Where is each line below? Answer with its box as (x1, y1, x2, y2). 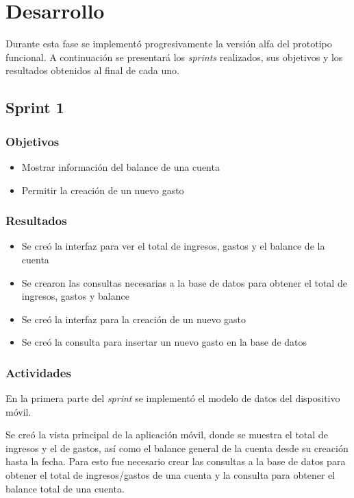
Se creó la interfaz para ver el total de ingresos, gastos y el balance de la (21, 239, 325, 253)
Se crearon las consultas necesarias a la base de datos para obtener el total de (21, 275, 347, 289)
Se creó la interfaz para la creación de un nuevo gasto (21, 311, 246, 326)
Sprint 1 (5, 97, 64, 118)
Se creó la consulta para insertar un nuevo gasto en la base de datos (21, 335, 307, 349)
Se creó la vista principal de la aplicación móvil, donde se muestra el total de (5, 427, 328, 442)
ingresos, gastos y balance (21, 289, 129, 303)
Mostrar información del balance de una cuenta (21, 159, 220, 174)
